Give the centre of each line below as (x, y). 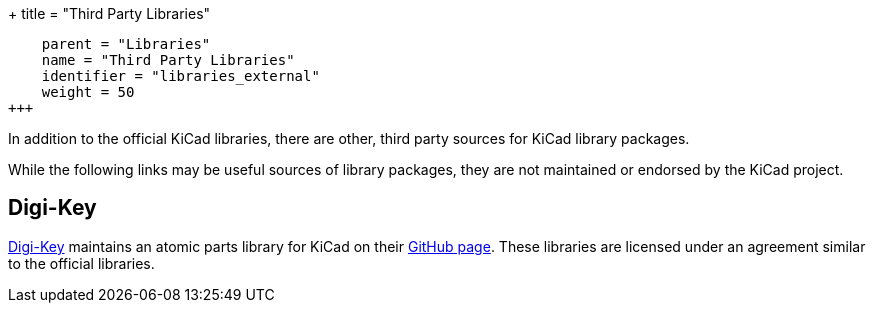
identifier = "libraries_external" (180, 76)
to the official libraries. (81, 263)
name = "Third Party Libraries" (168, 60)
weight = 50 (88, 92)
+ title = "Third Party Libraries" (109, 13)
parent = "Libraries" (126, 44)
